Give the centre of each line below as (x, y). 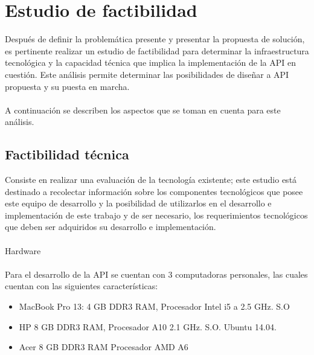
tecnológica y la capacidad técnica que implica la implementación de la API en (150, 62)
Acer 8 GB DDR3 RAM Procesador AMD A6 (104, 347)
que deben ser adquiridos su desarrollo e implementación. (111, 227)
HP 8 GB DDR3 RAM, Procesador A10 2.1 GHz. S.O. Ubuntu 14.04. (148, 326)
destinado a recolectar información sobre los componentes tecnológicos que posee (154, 191)
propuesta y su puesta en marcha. (67, 86)
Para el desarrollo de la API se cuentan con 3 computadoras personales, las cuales (156, 274)
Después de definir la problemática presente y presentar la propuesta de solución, (155, 39)
